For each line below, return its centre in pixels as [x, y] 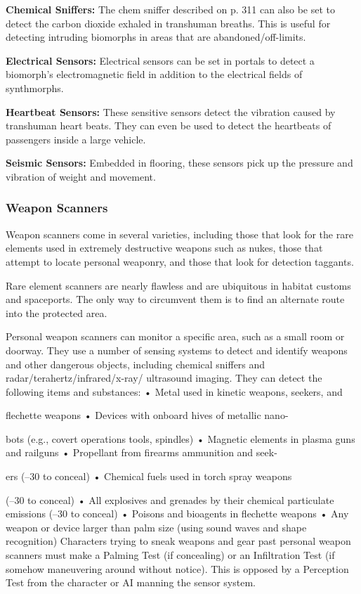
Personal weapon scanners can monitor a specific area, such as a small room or [175, 336]
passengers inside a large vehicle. [76, 139]
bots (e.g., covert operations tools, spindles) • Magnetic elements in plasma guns [180, 438]
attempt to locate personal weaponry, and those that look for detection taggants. [180, 261]
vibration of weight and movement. [81, 176]
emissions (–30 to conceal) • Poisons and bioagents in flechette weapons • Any [177, 514]
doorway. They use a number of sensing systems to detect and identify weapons [177, 350]
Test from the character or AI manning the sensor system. [131, 582]
